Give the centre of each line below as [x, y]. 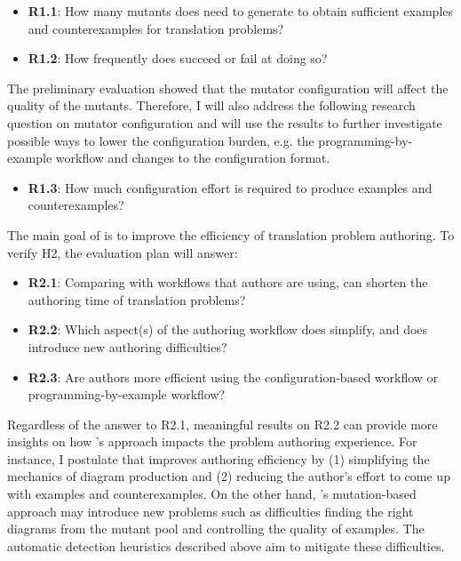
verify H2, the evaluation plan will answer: [123, 252]
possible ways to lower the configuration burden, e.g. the [161, 140]
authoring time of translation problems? [137, 299]
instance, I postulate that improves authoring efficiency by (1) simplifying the [219, 458]
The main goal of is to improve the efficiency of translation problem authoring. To [231, 234]
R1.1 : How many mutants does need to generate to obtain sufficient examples [241, 11]
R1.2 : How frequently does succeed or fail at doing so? [178, 58]
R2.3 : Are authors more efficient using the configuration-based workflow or [233, 377]
